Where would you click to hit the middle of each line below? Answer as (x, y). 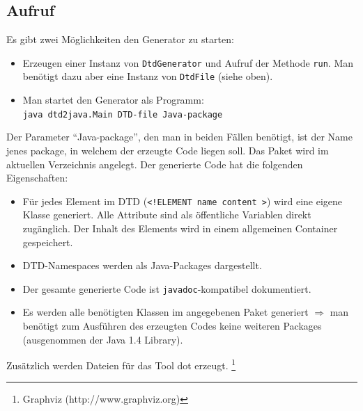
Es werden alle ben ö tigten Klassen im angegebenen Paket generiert (165, 312)
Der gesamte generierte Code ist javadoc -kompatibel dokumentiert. (167, 288)
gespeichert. (48, 242)
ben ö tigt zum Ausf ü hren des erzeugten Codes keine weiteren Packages (172, 326)
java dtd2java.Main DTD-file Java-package (123, 114)
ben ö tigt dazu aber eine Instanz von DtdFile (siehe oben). (148, 76)
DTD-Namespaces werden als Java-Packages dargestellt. (142, 265)
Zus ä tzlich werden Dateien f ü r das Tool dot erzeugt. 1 (121, 364)
